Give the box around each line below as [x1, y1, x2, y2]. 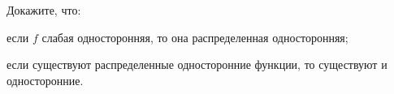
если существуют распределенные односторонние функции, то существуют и [6, 56, 388, 73]
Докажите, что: [6, 2, 81, 18]
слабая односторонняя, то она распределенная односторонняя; [41, 28, 349, 45]
